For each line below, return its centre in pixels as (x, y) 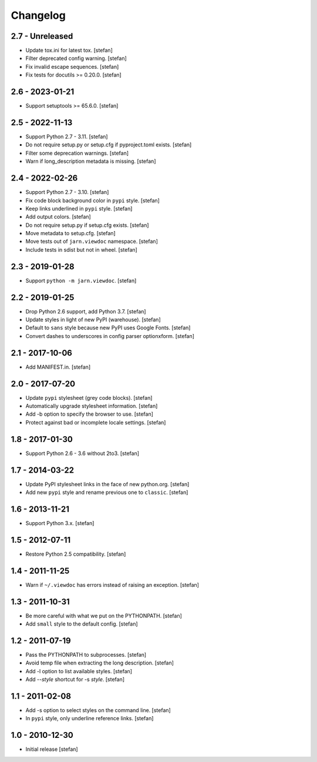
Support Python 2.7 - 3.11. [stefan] (67, 137)
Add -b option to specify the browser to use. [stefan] (90, 414)
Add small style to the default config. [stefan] (82, 624)
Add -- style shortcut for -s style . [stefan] (75, 680)
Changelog (38, 15)
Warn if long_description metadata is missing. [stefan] (91, 161)
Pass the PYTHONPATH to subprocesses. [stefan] (86, 654)
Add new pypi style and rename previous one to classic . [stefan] (107, 492)
